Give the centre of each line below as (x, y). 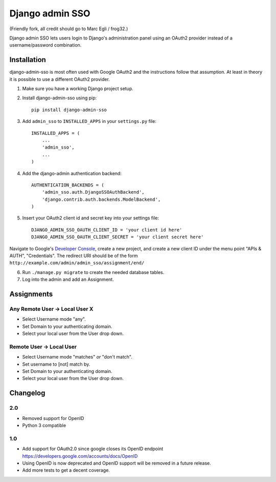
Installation (28, 60)
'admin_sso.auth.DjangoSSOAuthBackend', (93, 192)
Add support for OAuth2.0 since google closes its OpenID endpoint (93, 449)
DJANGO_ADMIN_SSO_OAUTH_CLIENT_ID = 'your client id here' (107, 230)
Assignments (31, 294)
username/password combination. (45, 45)
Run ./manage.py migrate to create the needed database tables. (93, 272)
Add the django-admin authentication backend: (72, 173)
